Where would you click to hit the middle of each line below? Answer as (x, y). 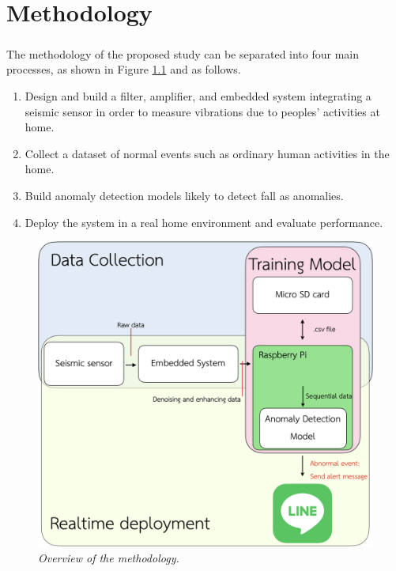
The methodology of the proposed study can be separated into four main (183, 53)
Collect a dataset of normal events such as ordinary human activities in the (207, 153)
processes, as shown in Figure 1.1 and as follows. (124, 69)
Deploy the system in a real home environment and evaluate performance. (204, 222)
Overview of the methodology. (109, 557)
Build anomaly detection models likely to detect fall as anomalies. (184, 195)
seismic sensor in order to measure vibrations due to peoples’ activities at (202, 111)
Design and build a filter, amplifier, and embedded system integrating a (198, 95)
